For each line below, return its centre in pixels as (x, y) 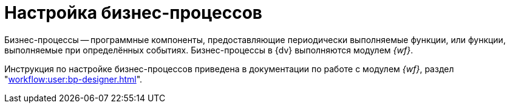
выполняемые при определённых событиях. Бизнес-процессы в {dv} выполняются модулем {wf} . (209, 50)
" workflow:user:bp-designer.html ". (73, 79)
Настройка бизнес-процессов (134, 13)
